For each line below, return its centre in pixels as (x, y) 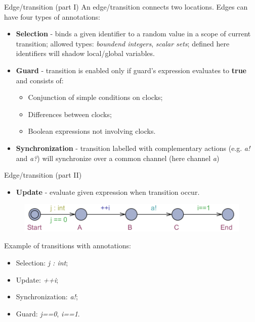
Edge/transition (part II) (43, 175)
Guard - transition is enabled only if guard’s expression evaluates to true (131, 70)
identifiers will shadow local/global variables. (85, 53)
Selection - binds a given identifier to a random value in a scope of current (133, 34)
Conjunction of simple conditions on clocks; (95, 97)
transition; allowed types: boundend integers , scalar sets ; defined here (123, 43)
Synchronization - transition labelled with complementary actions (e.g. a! (133, 148)
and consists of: (40, 80)
